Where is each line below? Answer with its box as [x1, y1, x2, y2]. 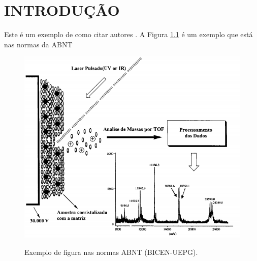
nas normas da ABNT [4, 39, 73, 49]
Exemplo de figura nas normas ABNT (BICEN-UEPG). [24, 246, 198, 257]
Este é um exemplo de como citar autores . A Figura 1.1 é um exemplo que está [4, 29, 253, 40]
